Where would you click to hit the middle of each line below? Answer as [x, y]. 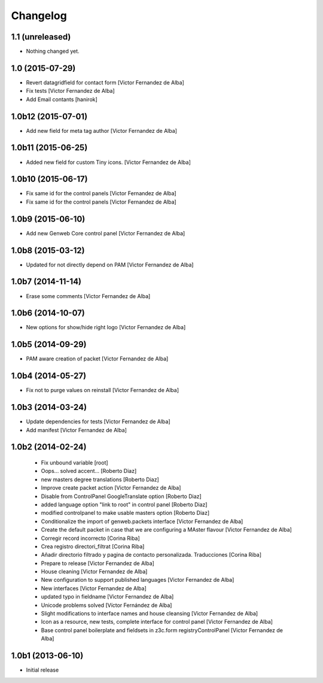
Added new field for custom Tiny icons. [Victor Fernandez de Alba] [109, 162]
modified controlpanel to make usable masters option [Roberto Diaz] [125, 513]
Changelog [39, 16]
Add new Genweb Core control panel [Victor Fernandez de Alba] [106, 233]
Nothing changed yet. [53, 51]
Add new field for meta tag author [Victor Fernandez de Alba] [102, 130]
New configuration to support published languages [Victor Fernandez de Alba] [138, 580]
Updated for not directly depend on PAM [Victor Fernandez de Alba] [110, 265]
